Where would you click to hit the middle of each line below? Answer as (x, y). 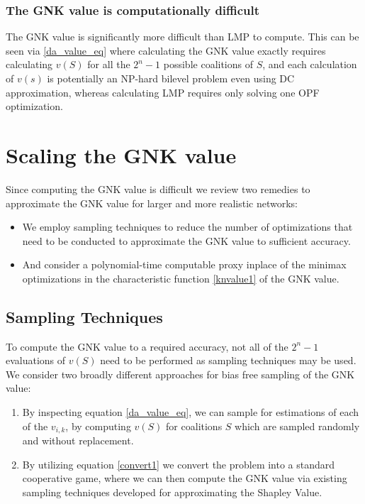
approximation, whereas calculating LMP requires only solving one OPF (163, 92)
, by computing (98, 426)
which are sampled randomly (297, 426)
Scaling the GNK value (121, 154)
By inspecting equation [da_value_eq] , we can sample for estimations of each (190, 412)
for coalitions (194, 426)
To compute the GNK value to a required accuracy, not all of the (147, 346)
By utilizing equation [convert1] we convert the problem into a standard (179, 464)
